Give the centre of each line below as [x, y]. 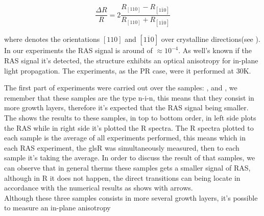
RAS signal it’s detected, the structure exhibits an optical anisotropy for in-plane [131, 60]
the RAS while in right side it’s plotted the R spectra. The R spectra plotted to [129, 127]
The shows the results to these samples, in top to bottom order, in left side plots [130, 117]
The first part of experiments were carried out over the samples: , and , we [121, 88]
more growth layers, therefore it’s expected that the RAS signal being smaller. [126, 107]
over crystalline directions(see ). [211, 39]
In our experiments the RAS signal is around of [78, 50]
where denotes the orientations [52, 39]
